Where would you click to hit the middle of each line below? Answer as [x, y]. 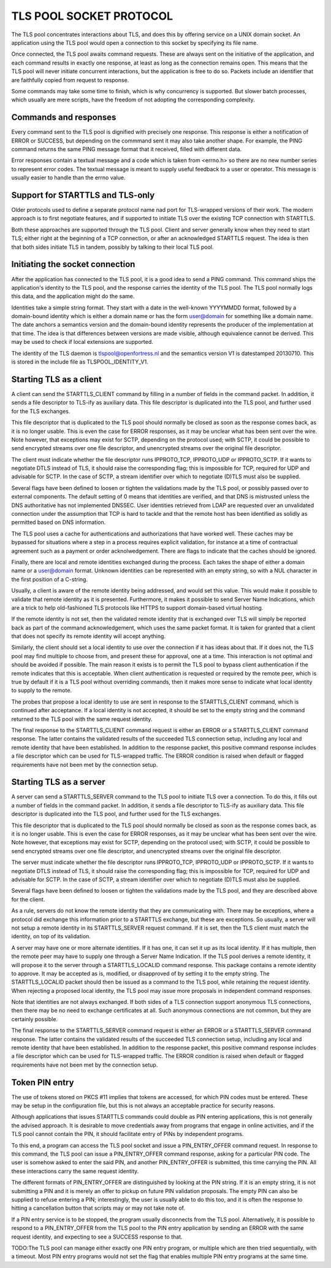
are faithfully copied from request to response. [70, 80]
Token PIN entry [43, 1082]
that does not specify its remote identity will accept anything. [88, 636]
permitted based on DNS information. [59, 523]
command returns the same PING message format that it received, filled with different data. [127, 149]
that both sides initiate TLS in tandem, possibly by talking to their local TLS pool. [112, 247]
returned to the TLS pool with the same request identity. [82, 719]
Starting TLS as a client [57, 379]
